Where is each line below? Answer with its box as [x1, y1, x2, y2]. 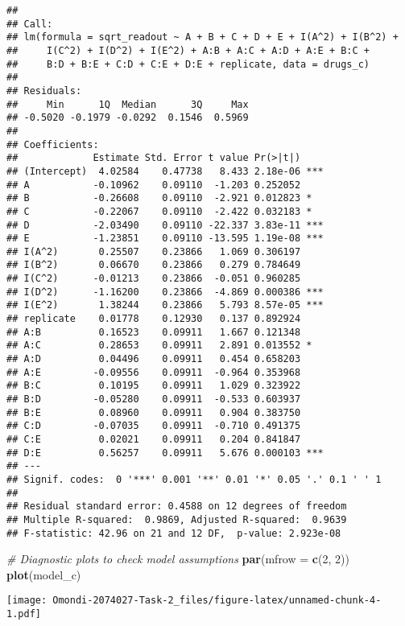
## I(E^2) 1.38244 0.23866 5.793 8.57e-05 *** [6, 299, 324, 311]
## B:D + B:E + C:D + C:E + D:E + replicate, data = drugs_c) [6, 58, 370, 70]
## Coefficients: [6, 138, 99, 150]
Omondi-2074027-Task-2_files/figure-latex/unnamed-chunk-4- [52, 595, 382, 607]
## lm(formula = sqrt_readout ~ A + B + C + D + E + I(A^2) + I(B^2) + [6, 31, 399, 43]
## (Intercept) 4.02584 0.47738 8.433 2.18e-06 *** [6, 165, 324, 177]
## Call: [6, 18, 53, 30]
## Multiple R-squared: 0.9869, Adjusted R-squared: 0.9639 [6, 513, 347, 525]
